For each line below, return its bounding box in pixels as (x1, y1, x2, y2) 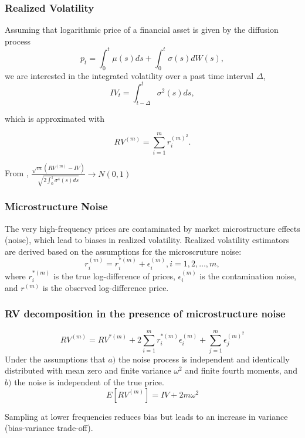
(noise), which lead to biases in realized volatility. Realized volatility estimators (5, 234, 290, 246)
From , (5, 167, 29, 179)
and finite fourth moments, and (185, 364, 297, 377)
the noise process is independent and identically (118, 353, 290, 365)
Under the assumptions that (5, 353, 106, 365)
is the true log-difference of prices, (53, 269, 175, 282)
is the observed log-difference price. (42, 281, 169, 293)
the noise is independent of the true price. (14, 376, 164, 388)
